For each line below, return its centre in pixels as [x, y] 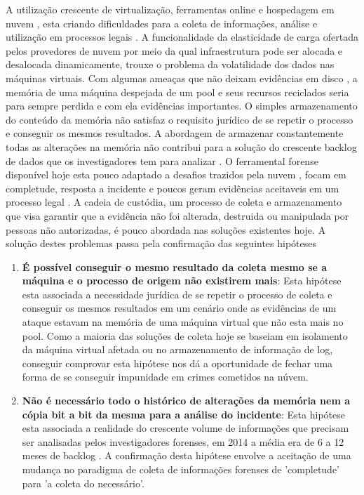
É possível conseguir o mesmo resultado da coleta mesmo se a [175, 266]
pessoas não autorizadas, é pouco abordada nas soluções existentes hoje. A [166, 229]
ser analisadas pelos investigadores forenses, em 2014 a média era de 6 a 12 [183, 441]
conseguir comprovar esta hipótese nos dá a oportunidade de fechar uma [177, 363]
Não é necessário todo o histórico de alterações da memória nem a [186, 401]
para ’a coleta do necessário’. [83, 483]
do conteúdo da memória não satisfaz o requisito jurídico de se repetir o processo [180, 119]
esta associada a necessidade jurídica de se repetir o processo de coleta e [177, 294]
